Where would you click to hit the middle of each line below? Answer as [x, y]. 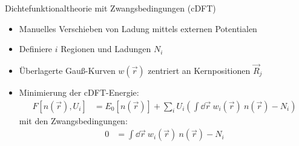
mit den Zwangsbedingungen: [73, 120]
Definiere [36, 49]
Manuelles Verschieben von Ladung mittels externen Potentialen [138, 28]
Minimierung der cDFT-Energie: [79, 92]
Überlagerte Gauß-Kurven [67, 70]
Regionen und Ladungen [106, 49]
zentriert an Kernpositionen [199, 70]
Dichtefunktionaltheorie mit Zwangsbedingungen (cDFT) [110, 8]
